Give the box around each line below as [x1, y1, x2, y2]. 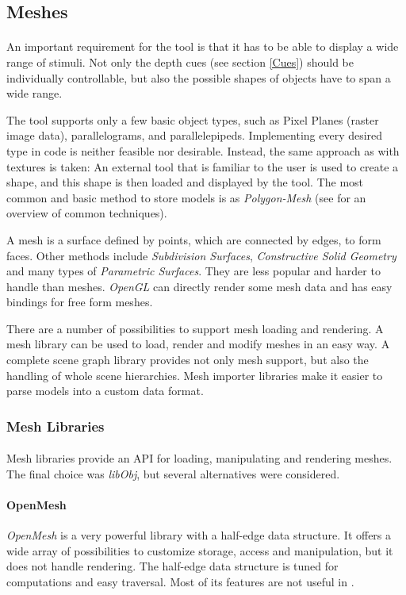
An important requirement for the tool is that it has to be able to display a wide [6, 38, 399, 55]
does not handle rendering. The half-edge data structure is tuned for [6, 558, 339, 574]
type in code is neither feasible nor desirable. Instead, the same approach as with [6, 142, 400, 159]
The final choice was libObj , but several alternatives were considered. [6, 465, 340, 482]
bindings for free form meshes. [6, 294, 153, 310]
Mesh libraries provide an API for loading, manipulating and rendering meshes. [6, 450, 393, 466]
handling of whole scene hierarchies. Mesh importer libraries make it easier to [6, 367, 383, 383]
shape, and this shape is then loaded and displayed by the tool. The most [6, 174, 364, 190]
